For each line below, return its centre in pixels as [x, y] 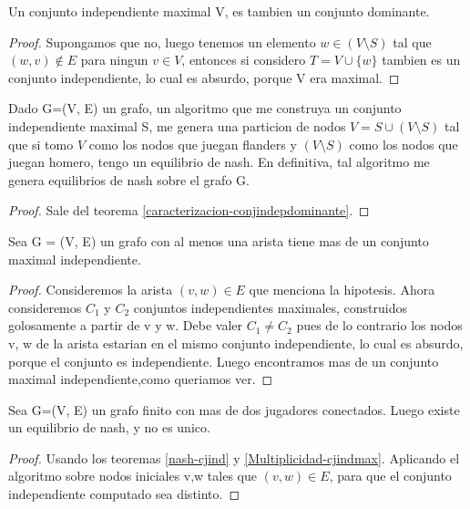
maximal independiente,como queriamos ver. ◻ [141, 379]
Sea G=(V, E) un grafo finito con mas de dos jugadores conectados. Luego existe [234, 409]
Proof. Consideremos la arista [91, 290]
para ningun [114, 60]
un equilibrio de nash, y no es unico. [109, 427]
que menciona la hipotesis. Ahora [342, 290]
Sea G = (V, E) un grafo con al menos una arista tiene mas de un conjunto [219, 240]
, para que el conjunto [390, 476]
